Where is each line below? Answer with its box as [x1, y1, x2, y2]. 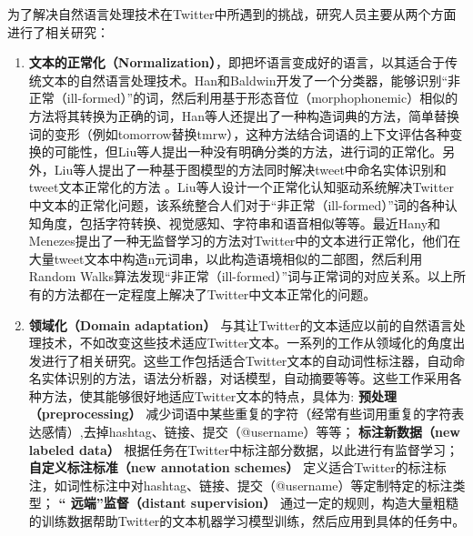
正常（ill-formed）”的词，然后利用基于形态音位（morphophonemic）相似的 [28, 88, 458, 107]
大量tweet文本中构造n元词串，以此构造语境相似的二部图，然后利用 [28, 248, 423, 268]
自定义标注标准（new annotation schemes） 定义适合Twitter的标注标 [28, 458, 447, 477]
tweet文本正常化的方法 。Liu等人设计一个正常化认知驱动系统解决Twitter [28, 177, 455, 197]
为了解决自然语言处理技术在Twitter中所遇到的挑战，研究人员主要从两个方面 [7, 5, 457, 23]
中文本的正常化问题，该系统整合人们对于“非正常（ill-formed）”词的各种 [28, 195, 445, 214]
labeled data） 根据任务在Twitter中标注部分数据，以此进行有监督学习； [28, 440, 459, 459]
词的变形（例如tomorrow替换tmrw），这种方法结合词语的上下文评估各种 [28, 124, 450, 143]
